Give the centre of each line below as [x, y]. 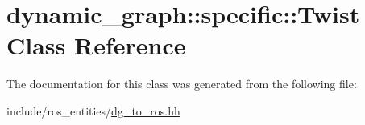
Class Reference [96, 45]
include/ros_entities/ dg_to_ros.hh [93, 110]
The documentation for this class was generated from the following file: [182, 84]
